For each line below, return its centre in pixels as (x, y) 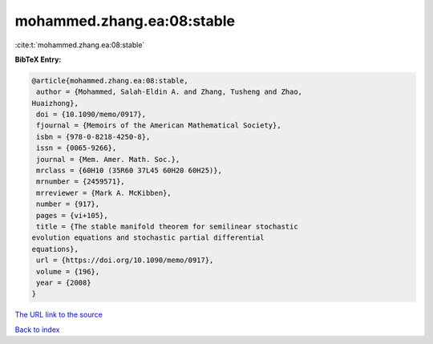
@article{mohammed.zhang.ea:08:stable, (110, 81)
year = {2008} (64, 282)
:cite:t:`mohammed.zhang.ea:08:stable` (80, 45)
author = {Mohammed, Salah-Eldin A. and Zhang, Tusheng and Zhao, (170, 92)
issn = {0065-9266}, (77, 148)
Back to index (37, 330)
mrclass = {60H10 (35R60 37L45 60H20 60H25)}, (129, 171)
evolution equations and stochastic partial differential (148, 238)
